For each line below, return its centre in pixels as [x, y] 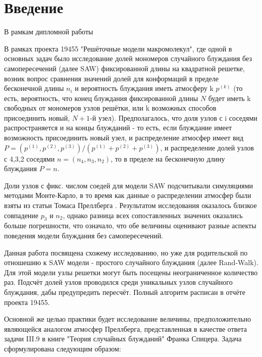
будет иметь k [229, 98]
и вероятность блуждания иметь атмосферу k [144, 88]
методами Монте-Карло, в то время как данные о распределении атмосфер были [128, 195]
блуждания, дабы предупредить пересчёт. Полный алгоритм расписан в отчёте [125, 292]
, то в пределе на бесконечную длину [168, 158]
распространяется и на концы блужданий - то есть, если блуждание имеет [118, 127]
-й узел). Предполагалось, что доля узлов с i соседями [174, 117]
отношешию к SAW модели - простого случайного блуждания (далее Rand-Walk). [131, 262]
